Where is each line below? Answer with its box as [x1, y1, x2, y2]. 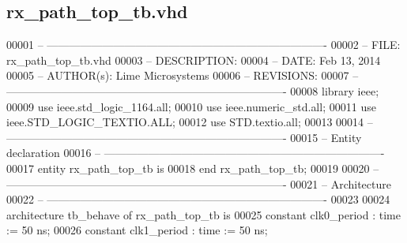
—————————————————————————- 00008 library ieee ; [6, 82, 379, 99]
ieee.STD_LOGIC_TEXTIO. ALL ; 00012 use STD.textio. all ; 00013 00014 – [6, 114, 373, 130]
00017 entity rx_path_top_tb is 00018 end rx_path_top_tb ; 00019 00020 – [6, 159, 379, 176]
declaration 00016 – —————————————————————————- [6, 144, 385, 161]
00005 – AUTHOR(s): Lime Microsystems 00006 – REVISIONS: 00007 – [6, 67, 359, 84]
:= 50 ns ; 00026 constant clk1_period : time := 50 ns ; [6, 222, 268, 238]
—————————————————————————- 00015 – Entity [6, 129, 362, 145]
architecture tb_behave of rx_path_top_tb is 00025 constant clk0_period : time [6, 206, 401, 222]
